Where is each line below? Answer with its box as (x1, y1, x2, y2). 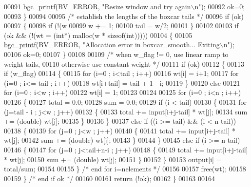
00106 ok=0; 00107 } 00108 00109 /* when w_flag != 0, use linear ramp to (4, 49, 229, 59)
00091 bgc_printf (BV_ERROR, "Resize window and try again (4, 1, 191, 11)
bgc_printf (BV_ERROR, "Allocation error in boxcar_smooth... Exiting (4, 39, 220, 50)
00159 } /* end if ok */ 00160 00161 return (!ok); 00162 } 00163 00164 (4, 173, 215, 183)
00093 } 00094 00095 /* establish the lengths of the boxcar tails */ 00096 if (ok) (4, 11, 244, 21)
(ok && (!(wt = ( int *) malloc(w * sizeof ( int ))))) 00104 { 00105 (4, 30, 193, 40)
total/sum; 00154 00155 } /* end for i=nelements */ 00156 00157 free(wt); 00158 (4, 164, 246, 174)
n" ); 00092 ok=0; (194, 1, 245, 11)
